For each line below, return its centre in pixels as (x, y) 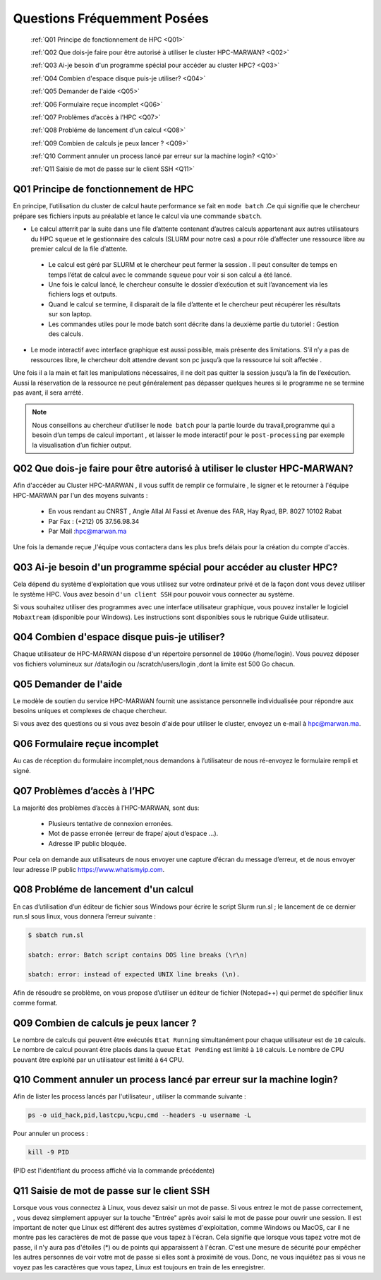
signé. (22, 770)
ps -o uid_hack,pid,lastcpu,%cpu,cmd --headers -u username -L (140, 1115)
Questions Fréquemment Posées (111, 18)
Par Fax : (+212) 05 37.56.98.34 (94, 521)
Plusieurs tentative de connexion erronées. (110, 824)
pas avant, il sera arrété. (48, 393)
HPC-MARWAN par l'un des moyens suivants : (80, 495)
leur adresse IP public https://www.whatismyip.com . (89, 869)
